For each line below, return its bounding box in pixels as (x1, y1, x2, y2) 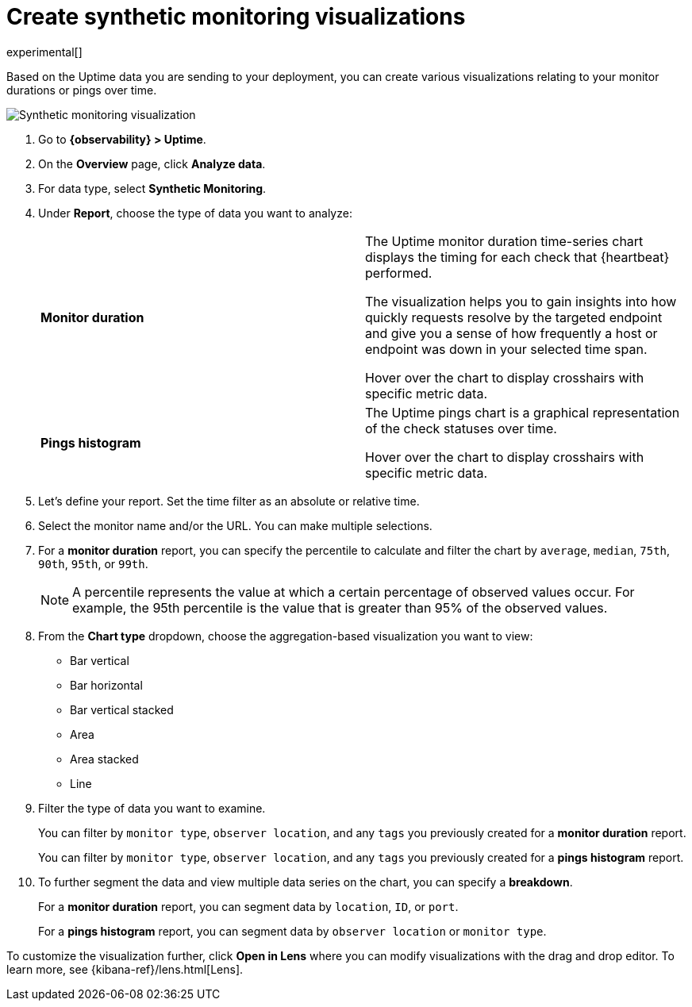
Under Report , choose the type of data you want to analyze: (38, 206, 352, 220)
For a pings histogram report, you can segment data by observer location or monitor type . (38, 924, 547, 938)
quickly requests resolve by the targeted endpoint (365, 309, 663, 325)
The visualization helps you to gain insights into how (365, 293, 677, 309)
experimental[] (6, 44, 83, 59)
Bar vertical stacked (70, 702, 174, 717)
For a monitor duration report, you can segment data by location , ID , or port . (38, 899, 459, 913)
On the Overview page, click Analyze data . (38, 156, 266, 171)
